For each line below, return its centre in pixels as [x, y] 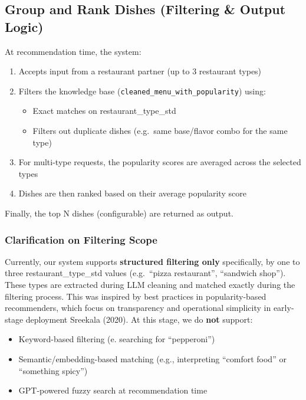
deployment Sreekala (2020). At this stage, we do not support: [139, 319]
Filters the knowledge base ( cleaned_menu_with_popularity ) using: [142, 91]
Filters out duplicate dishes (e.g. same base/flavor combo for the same [160, 131]
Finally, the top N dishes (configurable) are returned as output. [119, 213]
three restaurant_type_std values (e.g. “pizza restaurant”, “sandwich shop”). [145, 273]
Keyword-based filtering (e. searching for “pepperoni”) [117, 339]
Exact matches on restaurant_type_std [104, 111]
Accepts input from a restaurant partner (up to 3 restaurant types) [140, 71]
